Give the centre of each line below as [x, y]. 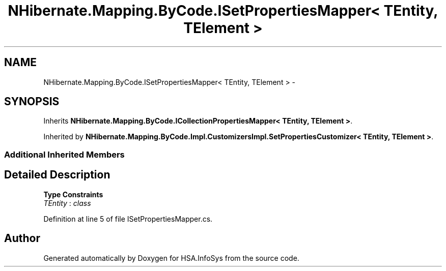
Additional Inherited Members [64, 154]
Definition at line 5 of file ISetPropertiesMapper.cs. [128, 219]
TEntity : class [67, 203]
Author [22, 238]
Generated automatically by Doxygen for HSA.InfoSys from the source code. [171, 258]
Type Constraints [73, 194]
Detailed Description [57, 175]
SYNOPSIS [32, 102]
